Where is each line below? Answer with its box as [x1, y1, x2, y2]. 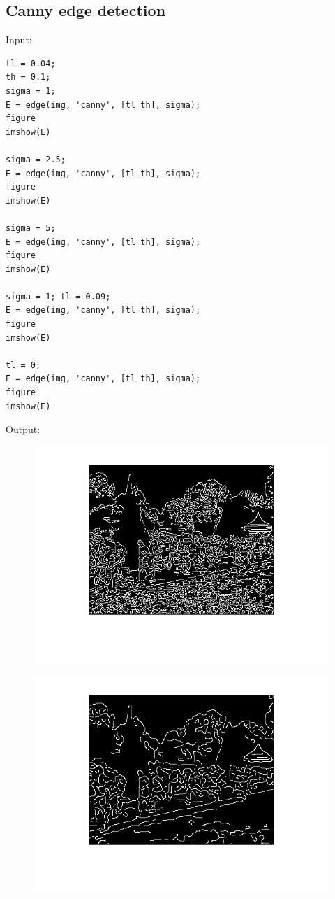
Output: [6, 422, 40, 437]
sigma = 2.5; [6, 154, 66, 164]
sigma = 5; [6, 222, 56, 233]
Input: [6, 32, 32, 47]
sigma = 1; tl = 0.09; [6, 291, 111, 302]
